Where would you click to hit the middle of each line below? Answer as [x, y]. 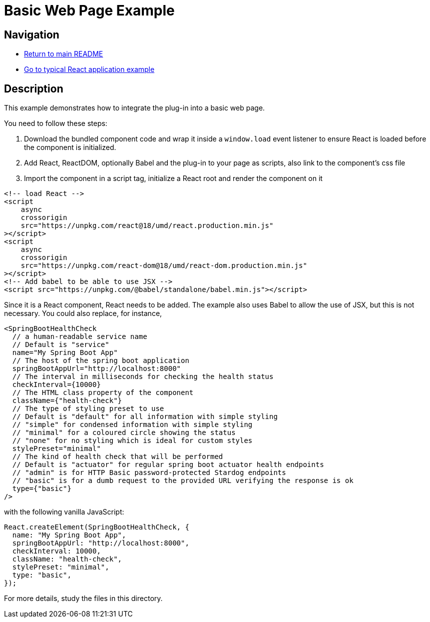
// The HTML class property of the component [103, 393]
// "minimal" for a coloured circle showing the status [124, 433]
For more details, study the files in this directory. [83, 598]
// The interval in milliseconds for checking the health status [143, 377]
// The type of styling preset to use [88, 409]
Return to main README [64, 54]
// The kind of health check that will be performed [118, 457]
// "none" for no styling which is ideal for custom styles [132, 441]
